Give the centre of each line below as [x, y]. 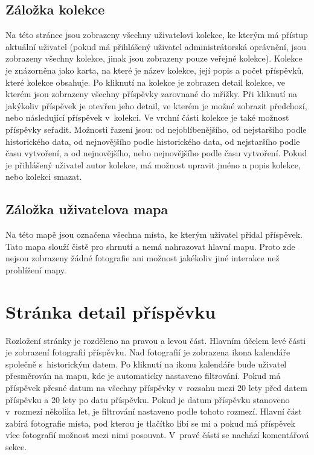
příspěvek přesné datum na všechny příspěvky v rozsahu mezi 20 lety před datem [156, 387]
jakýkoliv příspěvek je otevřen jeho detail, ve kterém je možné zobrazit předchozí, [156, 105]
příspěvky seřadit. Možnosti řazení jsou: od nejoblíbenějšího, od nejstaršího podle [156, 129]
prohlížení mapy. [36, 269]
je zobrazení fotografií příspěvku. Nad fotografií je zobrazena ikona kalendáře [148, 352]
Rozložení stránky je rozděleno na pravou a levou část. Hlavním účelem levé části [156, 340]
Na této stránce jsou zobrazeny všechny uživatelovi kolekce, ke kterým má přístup [157, 35]
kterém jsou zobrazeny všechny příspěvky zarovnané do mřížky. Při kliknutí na [151, 94]
